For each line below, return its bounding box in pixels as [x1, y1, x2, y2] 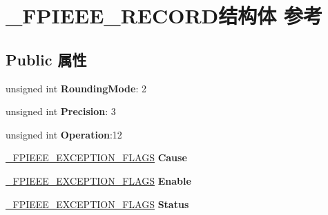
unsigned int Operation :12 [6, 127, 122, 141]
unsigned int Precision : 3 [6, 104, 116, 119]
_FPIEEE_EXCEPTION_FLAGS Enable [6, 173, 191, 187]
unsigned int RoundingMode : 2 [6, 81, 146, 95]
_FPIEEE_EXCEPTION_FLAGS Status [6, 196, 189, 211]
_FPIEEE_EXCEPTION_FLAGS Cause [6, 150, 187, 165]
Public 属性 [6, 48, 87, 70]
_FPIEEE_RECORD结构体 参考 [6, 1, 323, 30]
